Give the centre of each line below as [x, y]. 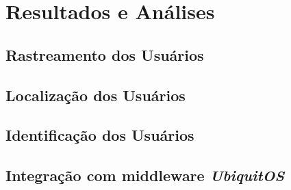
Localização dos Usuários [96, 95]
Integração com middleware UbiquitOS [145, 175]
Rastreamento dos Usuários [105, 54]
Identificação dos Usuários [100, 135]
